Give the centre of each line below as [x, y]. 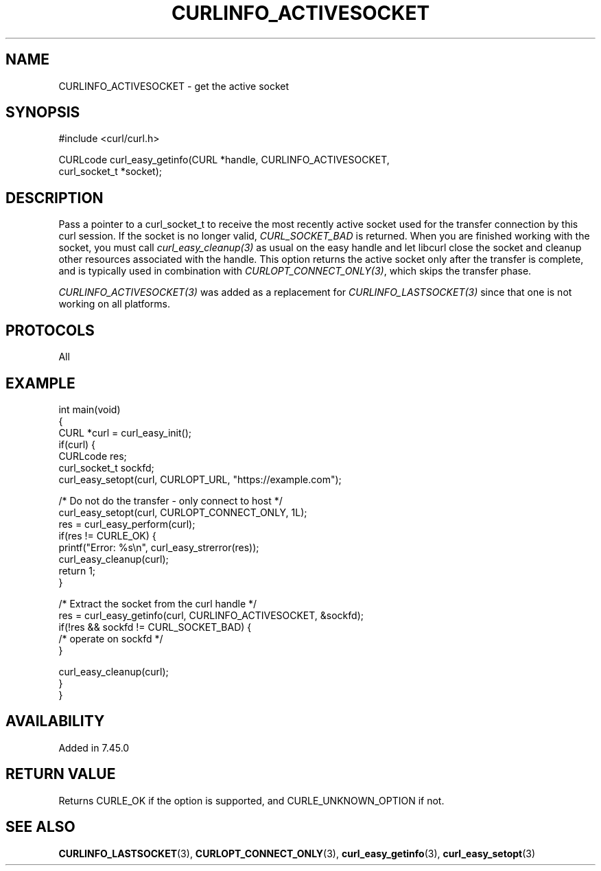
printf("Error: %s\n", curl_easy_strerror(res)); [159, 547]
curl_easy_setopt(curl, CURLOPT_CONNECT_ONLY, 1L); [183, 512]
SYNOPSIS [43, 113]
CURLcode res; [93, 456]
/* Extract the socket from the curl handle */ [158, 603]
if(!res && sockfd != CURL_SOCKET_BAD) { [155, 627]
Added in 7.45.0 [94, 747]
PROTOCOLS [50, 330]
